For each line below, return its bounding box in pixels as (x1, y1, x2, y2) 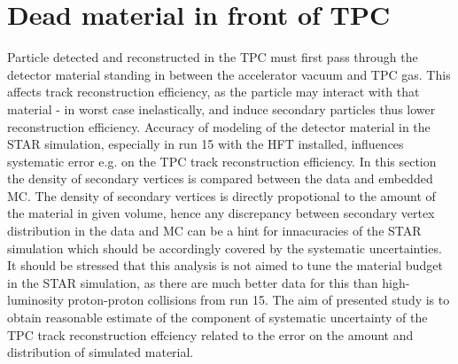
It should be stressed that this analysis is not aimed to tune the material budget (7, 256, 443, 275)
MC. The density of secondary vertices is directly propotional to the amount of (7, 186, 436, 205)
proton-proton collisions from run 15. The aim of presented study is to (67, 290, 450, 309)
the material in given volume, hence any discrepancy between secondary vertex (7, 204, 435, 222)
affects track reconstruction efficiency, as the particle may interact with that (7, 82, 420, 101)
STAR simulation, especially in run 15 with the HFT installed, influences (7, 135, 404, 153)
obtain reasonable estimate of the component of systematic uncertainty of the (7, 308, 428, 327)
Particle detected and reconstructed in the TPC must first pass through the (7, 48, 418, 66)
